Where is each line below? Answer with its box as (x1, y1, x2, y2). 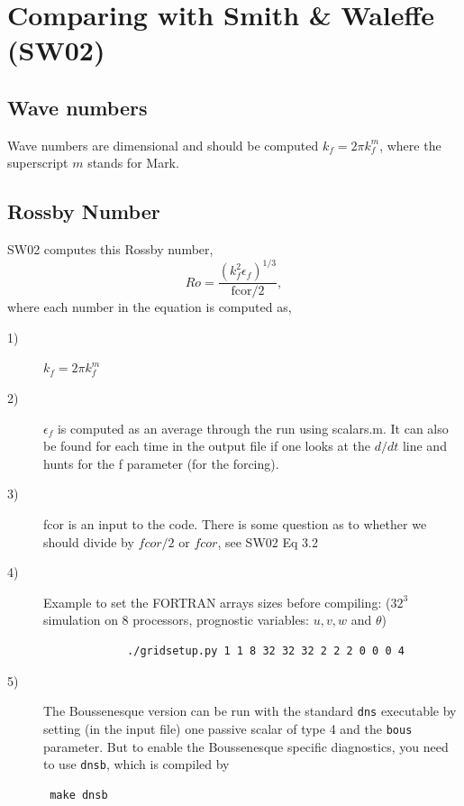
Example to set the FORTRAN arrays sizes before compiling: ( (43, 592, 391, 611)
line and (402, 436, 447, 455)
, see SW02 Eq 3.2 (217, 532, 318, 551)
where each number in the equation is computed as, (7, 298, 292, 316)
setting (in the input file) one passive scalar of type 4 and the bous (43, 719, 413, 737)
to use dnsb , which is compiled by (43, 755, 230, 774)
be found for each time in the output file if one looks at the (43, 436, 370, 455)
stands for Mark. (87, 153, 179, 172)
